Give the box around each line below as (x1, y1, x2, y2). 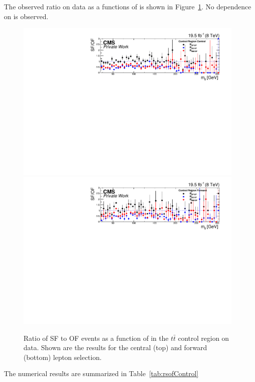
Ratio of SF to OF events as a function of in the (24, 332, 169, 343)
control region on (178, 332, 229, 343)
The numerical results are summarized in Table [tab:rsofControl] (4, 368, 199, 379)
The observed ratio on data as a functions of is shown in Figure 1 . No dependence (4, 1, 251, 11)
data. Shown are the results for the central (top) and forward (24, 342, 207, 353)
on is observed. (4, 11, 49, 21)
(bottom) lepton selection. (24, 352, 102, 362)
